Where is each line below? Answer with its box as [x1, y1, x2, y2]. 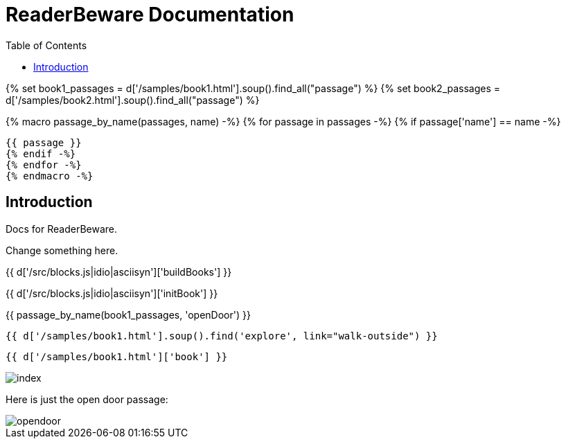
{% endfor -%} [6, 159, 82, 170]
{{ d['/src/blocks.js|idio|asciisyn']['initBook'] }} [6, 287, 218, 299]
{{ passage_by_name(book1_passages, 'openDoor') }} [6, 308, 251, 321]
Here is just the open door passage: [6, 393, 168, 405]
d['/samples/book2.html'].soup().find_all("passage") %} [6, 94, 260, 106]
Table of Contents [6, 39, 87, 51]
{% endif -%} [6, 148, 76, 159]
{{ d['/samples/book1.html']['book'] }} [6, 350, 228, 362]
